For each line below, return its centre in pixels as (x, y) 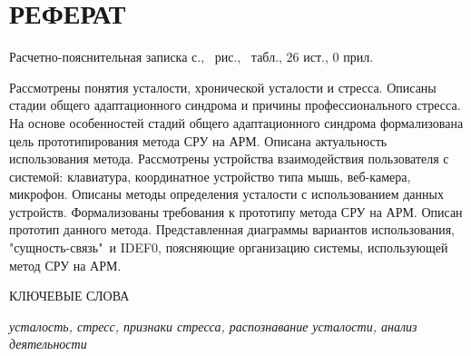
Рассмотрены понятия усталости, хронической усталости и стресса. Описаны (223, 87)
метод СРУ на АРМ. (65, 265)
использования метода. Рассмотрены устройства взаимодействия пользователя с (229, 158)
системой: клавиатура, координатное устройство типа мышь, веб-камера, (210, 176)
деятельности (48, 344)
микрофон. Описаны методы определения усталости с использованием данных (226, 194)
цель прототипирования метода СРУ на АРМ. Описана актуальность (198, 140)
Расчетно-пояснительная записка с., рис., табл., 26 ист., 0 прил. (191, 57)
